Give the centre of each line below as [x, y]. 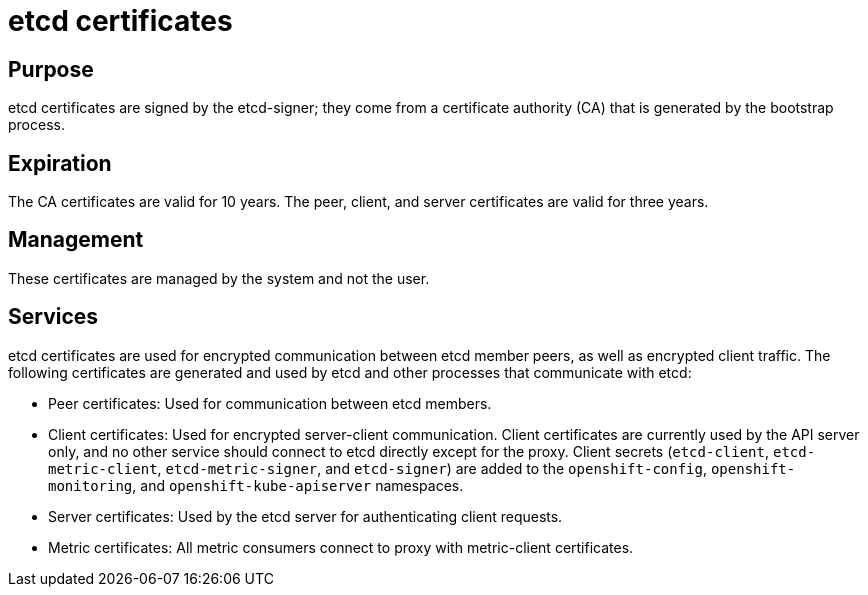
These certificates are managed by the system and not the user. [219, 278]
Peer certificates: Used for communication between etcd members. [270, 403]
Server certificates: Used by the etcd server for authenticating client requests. [305, 516]
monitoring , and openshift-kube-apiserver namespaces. [256, 485]
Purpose [51, 69]
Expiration [60, 163]
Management [76, 240]
